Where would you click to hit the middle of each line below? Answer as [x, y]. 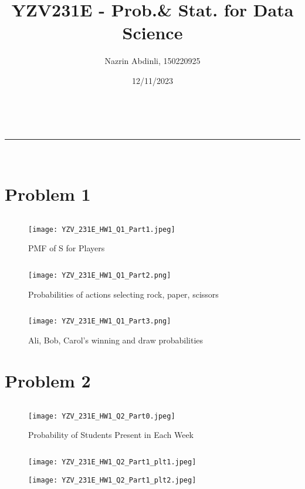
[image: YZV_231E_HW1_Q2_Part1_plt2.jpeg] [112, 480]
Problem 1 [48, 193]
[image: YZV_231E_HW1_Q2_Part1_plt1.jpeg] [112, 462]
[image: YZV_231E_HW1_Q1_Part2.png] [100, 276]
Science [152, 33]
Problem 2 [48, 380]
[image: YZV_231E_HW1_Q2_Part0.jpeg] [102, 416]
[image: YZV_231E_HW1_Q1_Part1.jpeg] [102, 229]
